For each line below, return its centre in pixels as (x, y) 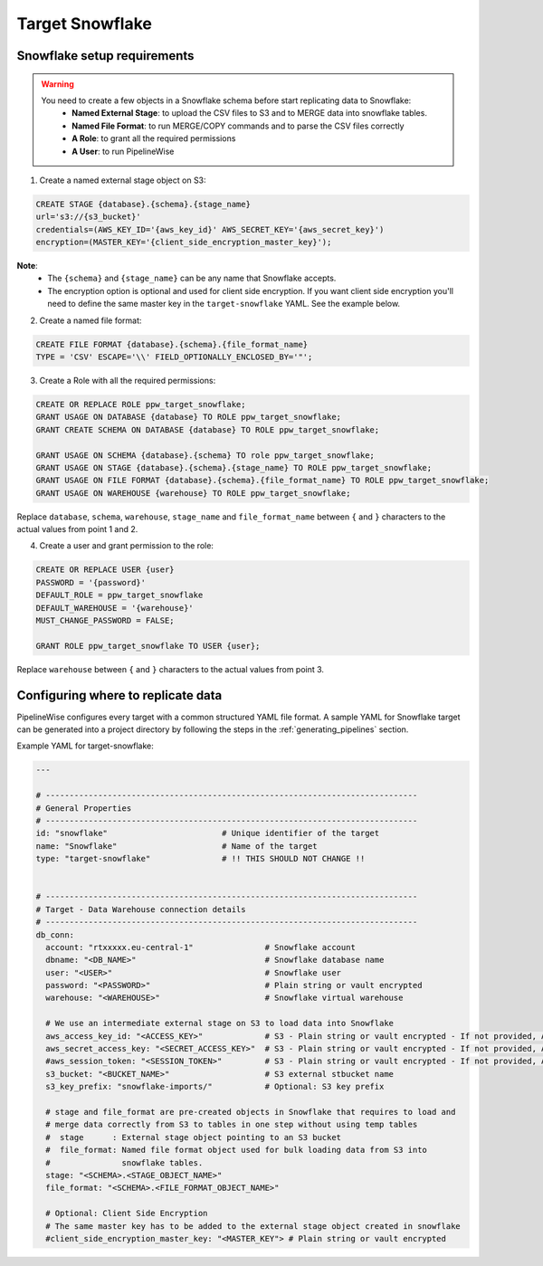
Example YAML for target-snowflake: (85, 746)
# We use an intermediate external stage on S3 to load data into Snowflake (219, 1023)
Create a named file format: (90, 320)
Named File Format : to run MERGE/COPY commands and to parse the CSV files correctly (238, 126)
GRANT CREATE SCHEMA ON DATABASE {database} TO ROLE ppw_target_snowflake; (208, 429)
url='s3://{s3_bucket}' (89, 217)
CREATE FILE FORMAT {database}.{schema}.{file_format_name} (172, 344)
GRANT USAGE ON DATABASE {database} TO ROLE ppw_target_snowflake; (189, 417)
